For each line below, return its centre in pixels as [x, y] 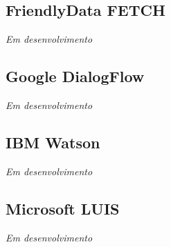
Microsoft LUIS [63, 208]
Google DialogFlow [75, 76]
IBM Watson [53, 142]
